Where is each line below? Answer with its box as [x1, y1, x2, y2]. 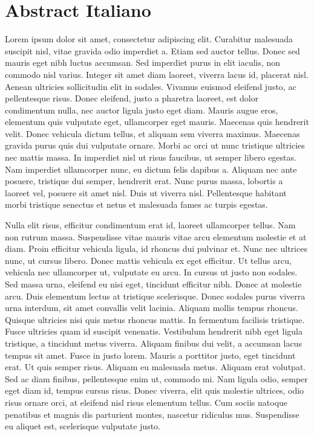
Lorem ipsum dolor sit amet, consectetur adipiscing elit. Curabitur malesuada [5, 33, 293, 45]
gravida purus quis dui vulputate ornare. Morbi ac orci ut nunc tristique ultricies [5, 139, 305, 152]
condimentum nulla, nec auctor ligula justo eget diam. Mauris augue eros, [5, 103, 278, 116]
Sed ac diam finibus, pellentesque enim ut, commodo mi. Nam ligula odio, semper [5, 372, 308, 385]
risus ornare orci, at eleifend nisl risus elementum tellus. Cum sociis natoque [5, 396, 288, 408]
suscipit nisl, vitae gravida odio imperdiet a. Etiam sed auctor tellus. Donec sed [5, 44, 300, 57]
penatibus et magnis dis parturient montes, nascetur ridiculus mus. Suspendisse [5, 408, 299, 420]
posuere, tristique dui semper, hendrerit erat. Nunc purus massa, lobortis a [5, 175, 283, 187]
